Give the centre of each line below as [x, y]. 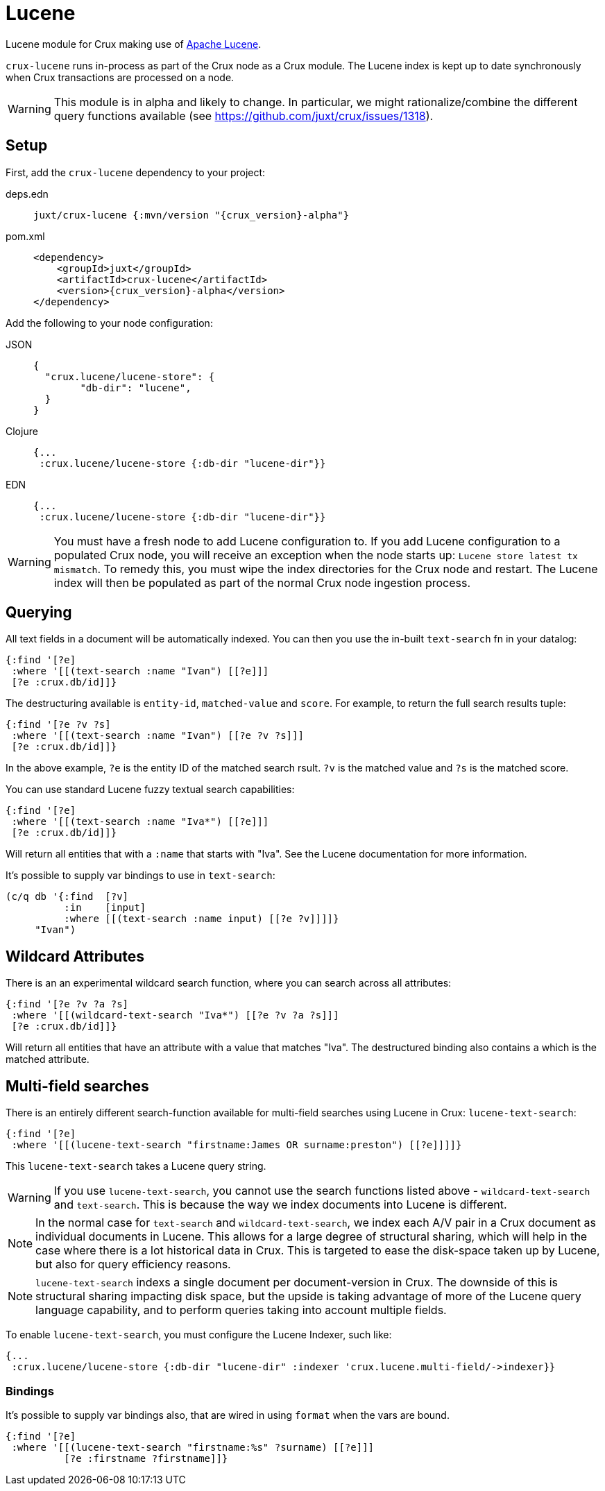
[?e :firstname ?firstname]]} [146, 1458]
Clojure [22, 431]
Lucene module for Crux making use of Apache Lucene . [134, 44]
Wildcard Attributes [75, 956]
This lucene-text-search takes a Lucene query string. [136, 1166]
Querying [39, 613]
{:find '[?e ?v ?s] [58, 725]
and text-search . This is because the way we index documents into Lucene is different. [280, 1205]
